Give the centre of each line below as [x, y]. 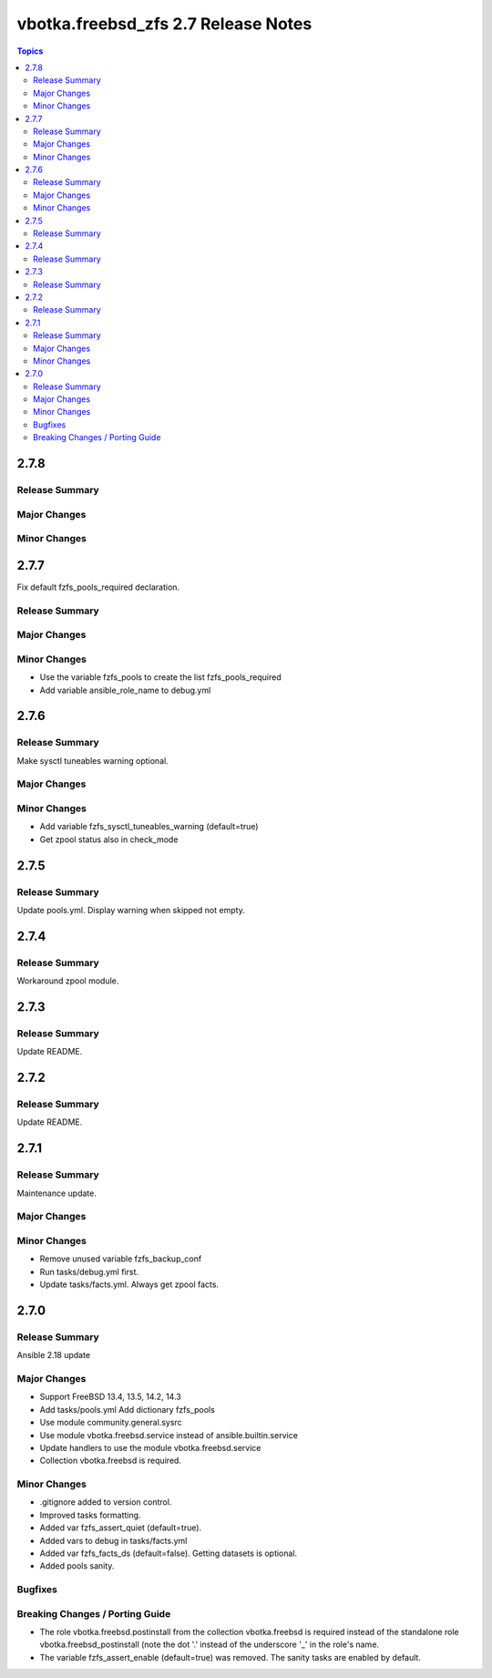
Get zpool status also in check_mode [109, 839]
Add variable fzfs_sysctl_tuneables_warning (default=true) [149, 827]
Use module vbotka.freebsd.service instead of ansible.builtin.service [169, 1435]
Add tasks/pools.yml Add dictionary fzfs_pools [128, 1409]
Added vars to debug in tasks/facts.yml [113, 1540]
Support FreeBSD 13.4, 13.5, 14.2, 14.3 [110, 1397]
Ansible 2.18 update [54, 1355]
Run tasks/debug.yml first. [89, 1271]
